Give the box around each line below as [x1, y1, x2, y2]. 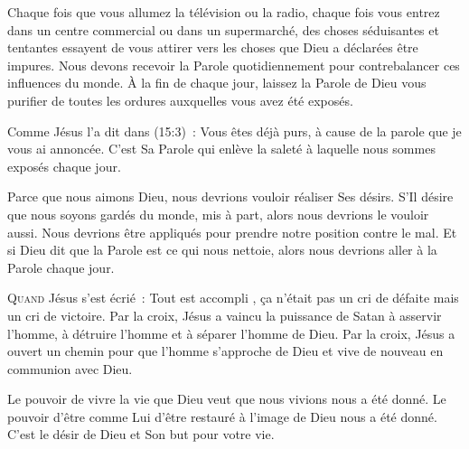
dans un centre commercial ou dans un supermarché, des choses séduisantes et [7, 20, 439, 39]
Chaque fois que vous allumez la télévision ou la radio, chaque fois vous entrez [7, 3, 440, 21]
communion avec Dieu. [7, 359, 133, 378]
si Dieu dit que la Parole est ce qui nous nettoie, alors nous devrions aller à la [7, 240, 437, 259]
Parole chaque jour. [7, 257, 115, 276]
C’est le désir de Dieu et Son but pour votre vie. [7, 425, 275, 444]
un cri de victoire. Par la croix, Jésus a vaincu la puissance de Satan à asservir [7, 305, 442, 324]
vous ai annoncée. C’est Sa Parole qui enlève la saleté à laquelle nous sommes [7, 139, 436, 158]
